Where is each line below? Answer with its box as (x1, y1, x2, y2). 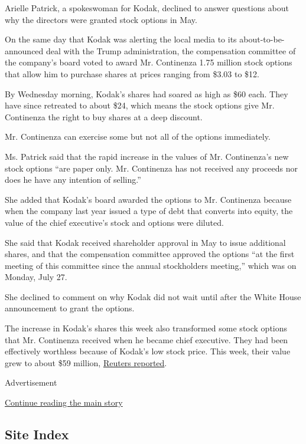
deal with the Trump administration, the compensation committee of (46, 44, 296, 57)
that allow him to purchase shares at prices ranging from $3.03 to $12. (5, 67, 259, 80)
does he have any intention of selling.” (5, 173, 141, 186)
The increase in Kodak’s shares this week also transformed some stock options (5, 322, 288, 334)
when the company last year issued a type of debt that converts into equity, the (5, 205, 293, 217)
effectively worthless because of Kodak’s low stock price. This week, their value (5, 345, 291, 357)
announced (5, 44, 44, 57)
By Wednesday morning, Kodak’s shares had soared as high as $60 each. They (5, 87, 288, 100)
